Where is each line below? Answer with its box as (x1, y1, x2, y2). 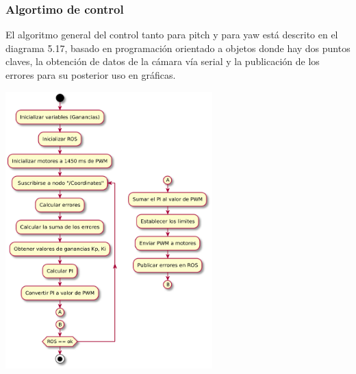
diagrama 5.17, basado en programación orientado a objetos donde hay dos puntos (5, 40, 351, 55)
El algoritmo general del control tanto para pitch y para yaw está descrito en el (5, 27, 338, 42)
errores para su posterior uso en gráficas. (5, 68, 176, 82)
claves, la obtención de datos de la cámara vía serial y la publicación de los (5, 54, 320, 68)
